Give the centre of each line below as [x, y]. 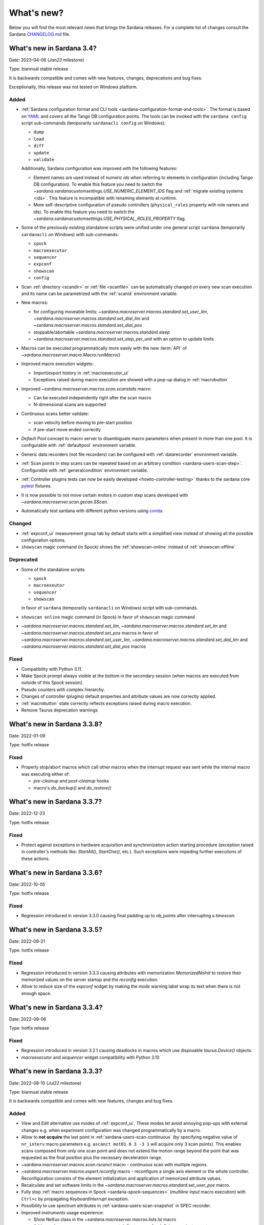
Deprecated [23, 560]
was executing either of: [46, 774]
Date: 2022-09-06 [28, 1019]
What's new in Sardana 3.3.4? [56, 1007]
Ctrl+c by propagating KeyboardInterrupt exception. [75, 1199]
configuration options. [44, 540]
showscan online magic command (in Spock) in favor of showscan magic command [108, 617]
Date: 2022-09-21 [27, 941]
